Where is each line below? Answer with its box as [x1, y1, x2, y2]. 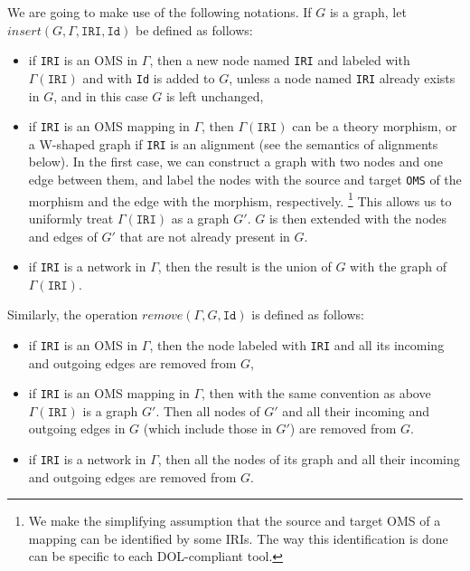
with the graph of [350, 257, 447, 276]
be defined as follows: [135, 20, 253, 39]
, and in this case [53, 86, 148, 105]
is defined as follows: [251, 305, 364, 324]
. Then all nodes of [155, 401, 260, 420]
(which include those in [143, 419, 272, 438]
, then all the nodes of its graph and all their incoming [157, 450, 460, 469]
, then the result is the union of [157, 257, 332, 276]
